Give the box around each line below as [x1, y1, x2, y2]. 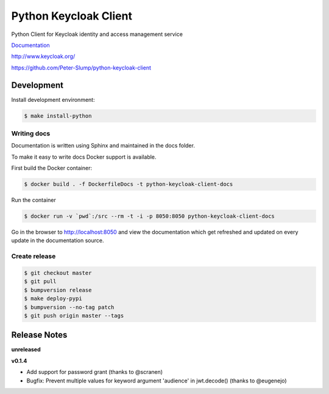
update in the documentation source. [11, 237, 104, 244]
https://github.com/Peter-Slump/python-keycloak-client [11, 64, 152, 71]
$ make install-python [24, 112, 92, 119]
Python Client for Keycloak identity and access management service [11, 30, 183, 38]
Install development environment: [11, 96, 95, 103]
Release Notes [11, 330, 68, 340]
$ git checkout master [24, 270, 92, 276]
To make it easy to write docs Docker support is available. [11, 153, 157, 160]
